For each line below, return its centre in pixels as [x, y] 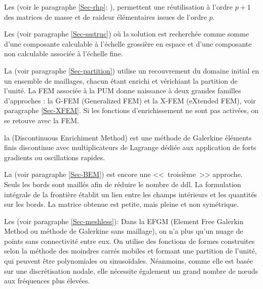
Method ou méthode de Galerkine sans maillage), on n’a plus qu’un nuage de [124, 231]
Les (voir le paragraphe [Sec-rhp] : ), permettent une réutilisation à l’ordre [119, 7]
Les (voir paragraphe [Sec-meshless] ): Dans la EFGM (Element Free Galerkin [124, 221]
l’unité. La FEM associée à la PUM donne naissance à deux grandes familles [123, 91]
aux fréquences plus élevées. [47, 281]
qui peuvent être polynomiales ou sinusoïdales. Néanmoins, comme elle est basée [128, 261]
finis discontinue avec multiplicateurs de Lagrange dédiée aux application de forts [130, 147]
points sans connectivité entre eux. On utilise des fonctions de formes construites [129, 241]
